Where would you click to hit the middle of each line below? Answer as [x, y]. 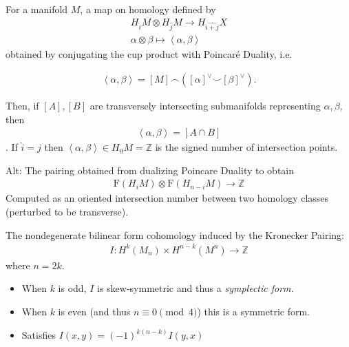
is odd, [72, 288]
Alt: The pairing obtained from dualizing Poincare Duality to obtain [150, 170]
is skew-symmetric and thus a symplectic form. [195, 288]
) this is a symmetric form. [254, 311]
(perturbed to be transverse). [67, 212]
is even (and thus [94, 311]
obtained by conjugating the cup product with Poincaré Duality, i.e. [149, 54]
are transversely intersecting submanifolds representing [205, 106]
